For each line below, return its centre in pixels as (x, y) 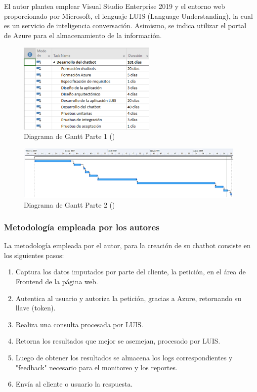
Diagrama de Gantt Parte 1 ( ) (69, 136)
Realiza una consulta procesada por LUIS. (79, 324)
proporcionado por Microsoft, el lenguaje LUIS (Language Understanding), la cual (128, 16)
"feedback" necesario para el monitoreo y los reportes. (96, 367)
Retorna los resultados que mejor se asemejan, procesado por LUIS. (118, 341)
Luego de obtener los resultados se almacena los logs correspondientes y (124, 357)
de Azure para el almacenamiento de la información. (83, 35)
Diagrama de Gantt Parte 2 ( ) (69, 205)
